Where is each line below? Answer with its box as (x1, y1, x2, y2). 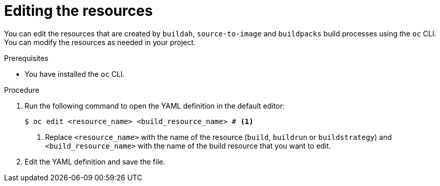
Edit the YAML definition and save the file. (25, 157, 165, 166)
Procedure (4, 85, 39, 94)
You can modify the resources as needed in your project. (4, 37, 196, 47)
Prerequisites (4, 53, 49, 63)
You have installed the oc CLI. (25, 69, 125, 78)
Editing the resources (4, 2, 153, 19)
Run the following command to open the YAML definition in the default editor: (25, 101, 285, 110)
